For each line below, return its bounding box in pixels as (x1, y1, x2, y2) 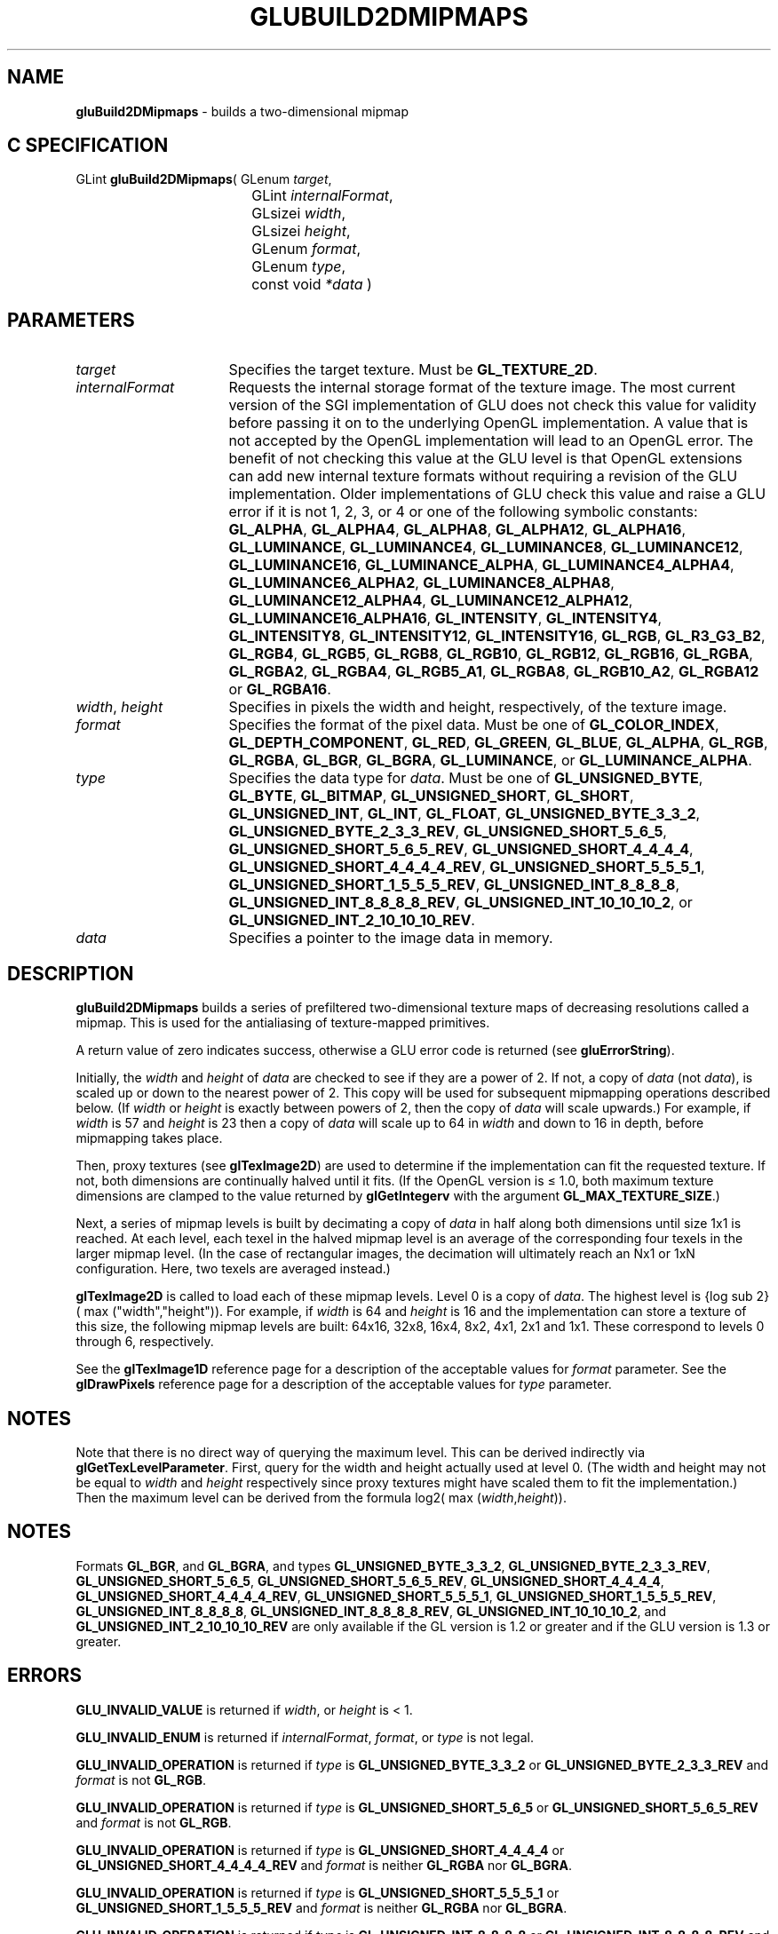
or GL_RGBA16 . (228, 680, 331, 699)
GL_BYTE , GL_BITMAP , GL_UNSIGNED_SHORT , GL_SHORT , (228, 787, 634, 805)
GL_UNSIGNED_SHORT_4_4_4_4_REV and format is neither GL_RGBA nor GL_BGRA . (75, 1857, 572, 1873)
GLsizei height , (251, 222, 351, 241)
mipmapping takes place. (75, 1130, 223, 1146)
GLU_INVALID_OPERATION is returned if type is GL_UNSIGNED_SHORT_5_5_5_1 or (75, 1884, 560, 1900)
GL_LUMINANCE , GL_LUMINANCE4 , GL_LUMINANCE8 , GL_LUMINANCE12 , (228, 538, 743, 557)
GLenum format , (251, 240, 361, 258)
